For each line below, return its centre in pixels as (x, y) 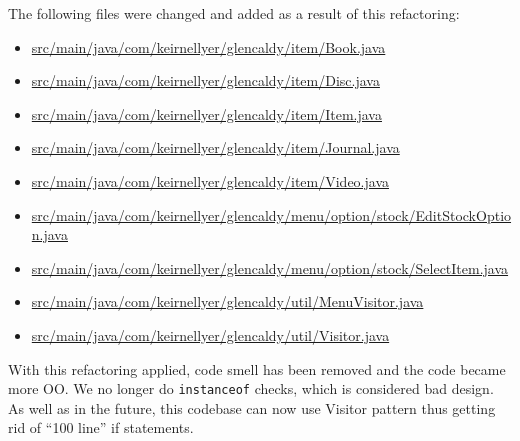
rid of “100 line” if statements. (101, 427)
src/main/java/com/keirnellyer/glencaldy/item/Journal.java (215, 147)
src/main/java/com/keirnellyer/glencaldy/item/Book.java (208, 46)
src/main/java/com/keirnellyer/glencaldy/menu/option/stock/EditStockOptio (271, 214)
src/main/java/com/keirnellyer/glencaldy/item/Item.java (206, 113)
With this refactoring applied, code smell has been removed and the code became (257, 368)
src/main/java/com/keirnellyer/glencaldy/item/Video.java (210, 180)
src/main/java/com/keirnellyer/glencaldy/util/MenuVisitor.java (227, 301)
